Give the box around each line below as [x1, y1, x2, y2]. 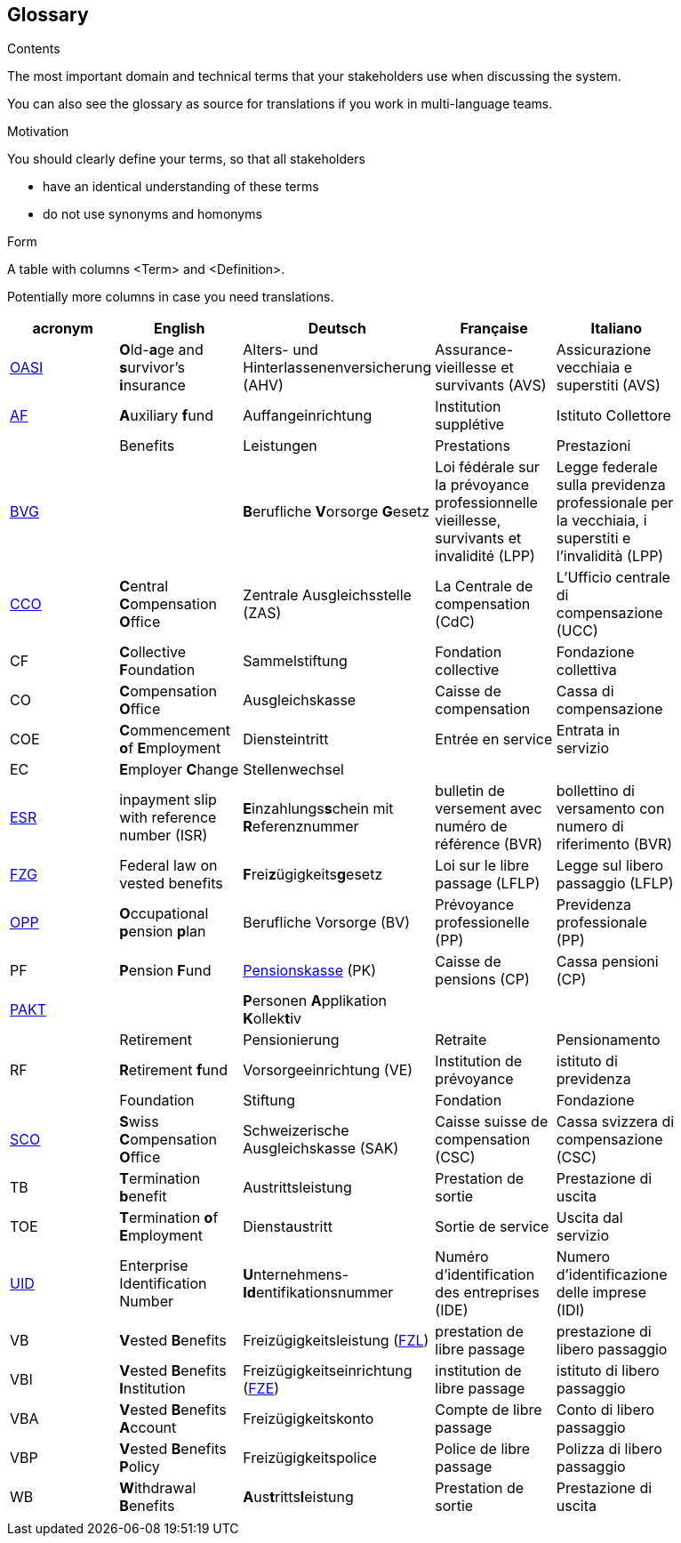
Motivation [7, 124, 69, 140]
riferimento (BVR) [556, 835, 673, 854]
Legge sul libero [556, 856, 664, 875]
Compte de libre [435, 1401, 542, 1419]
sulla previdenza [556, 476, 666, 494]
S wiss [119, 1113, 159, 1131]
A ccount [119, 1418, 177, 1437]
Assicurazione [556, 341, 652, 359]
